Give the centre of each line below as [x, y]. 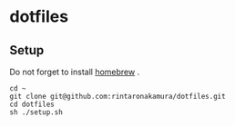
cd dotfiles [32, 104]
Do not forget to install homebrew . [75, 72]
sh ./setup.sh [36, 112]
